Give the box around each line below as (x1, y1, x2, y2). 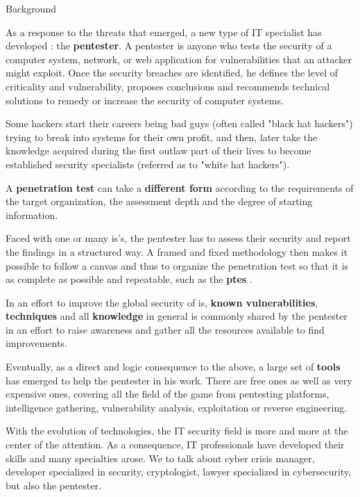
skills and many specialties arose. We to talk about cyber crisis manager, (6, 450, 315, 465)
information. (6, 207, 58, 222)
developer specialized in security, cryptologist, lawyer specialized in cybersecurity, (6, 464, 352, 479)
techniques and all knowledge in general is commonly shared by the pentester (6, 309, 348, 323)
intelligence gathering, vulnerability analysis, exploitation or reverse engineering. (6, 400, 348, 414)
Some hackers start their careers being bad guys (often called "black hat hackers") (6, 116, 353, 131)
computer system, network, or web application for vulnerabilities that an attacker (6, 51, 352, 66)
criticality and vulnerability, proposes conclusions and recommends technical (6, 79, 330, 93)
